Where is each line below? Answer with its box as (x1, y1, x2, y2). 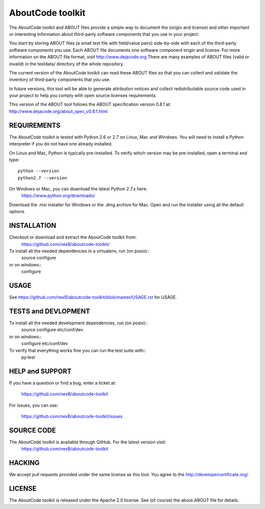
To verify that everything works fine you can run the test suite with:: (9, 347, 146, 353)
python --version (18, 168, 59, 174)
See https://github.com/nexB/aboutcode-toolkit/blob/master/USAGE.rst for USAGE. (9, 294, 178, 300)
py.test (21, 354, 35, 360)
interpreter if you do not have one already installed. (9, 141, 113, 147)
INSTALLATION (9, 221, 56, 230)
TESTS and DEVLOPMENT (9, 307, 90, 315)
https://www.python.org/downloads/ (21, 193, 95, 198)
